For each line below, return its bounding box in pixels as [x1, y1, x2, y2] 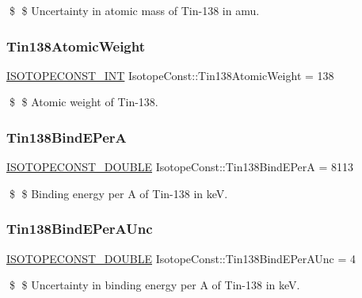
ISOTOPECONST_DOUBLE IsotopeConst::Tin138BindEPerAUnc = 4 [6, 250, 356, 266]
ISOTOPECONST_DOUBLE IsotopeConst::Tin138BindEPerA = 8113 [6, 159, 353, 175]
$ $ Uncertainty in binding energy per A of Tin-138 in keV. [9, 277, 300, 293]
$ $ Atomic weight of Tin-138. [9, 94, 158, 110]
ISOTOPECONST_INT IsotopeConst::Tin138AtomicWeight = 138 [6, 67, 334, 83]
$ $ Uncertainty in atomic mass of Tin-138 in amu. [9, 2, 260, 18]
